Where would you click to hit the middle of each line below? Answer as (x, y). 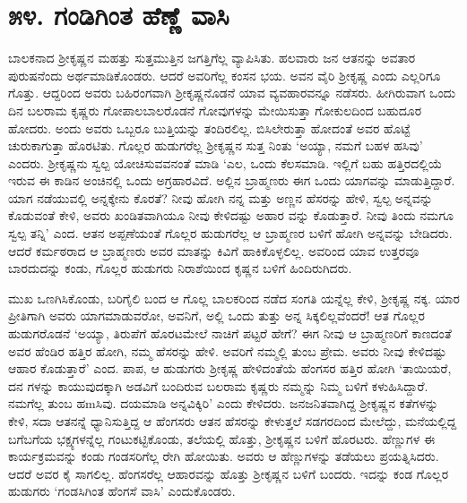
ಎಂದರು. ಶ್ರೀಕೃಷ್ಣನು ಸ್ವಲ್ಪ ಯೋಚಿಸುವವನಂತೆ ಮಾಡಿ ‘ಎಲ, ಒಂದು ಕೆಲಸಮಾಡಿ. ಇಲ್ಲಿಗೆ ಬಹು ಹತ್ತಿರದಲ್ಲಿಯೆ (225, 162)
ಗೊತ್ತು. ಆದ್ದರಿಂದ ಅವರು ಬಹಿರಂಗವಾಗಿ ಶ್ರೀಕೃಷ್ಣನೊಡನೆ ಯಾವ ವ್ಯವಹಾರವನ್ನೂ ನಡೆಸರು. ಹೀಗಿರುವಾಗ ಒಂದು (232, 93)
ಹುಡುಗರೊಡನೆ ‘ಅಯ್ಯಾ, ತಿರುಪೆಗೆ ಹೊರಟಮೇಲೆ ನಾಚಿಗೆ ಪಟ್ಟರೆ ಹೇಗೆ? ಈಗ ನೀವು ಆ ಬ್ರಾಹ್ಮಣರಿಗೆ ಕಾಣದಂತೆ (230, 333)
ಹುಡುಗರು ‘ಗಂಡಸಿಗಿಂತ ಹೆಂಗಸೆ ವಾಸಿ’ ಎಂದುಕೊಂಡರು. (122, 491)
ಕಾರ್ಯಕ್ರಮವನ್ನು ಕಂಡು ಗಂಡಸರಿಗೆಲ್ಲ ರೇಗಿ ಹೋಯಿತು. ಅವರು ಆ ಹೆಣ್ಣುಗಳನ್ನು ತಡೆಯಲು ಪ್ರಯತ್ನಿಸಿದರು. (224, 456)
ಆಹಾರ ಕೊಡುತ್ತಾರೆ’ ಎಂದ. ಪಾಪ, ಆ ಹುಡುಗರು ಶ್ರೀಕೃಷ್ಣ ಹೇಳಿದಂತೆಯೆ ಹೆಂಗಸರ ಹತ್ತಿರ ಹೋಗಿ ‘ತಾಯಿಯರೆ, (230, 368)
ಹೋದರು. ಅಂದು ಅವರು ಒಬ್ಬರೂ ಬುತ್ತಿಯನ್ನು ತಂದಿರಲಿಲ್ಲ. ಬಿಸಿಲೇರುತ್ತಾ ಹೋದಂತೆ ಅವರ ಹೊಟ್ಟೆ (209, 128)
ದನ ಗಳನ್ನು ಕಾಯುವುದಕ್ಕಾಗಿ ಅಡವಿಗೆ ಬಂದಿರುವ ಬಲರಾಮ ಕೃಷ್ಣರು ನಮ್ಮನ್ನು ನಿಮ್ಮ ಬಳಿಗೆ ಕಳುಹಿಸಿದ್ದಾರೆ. (218, 385)
